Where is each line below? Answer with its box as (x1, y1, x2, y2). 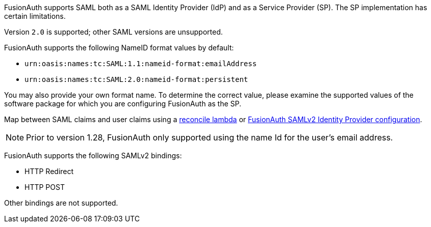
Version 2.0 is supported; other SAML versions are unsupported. (4, 27, 223, 36)
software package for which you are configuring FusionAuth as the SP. (4, 99, 242, 108)
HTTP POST (24, 183, 65, 191)
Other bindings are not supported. (4, 198, 118, 207)
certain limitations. (4, 12, 66, 20)
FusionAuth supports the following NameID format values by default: (4, 43, 234, 52)
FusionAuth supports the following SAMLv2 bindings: (4, 151, 182, 160)
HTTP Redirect (24, 167, 74, 176)
